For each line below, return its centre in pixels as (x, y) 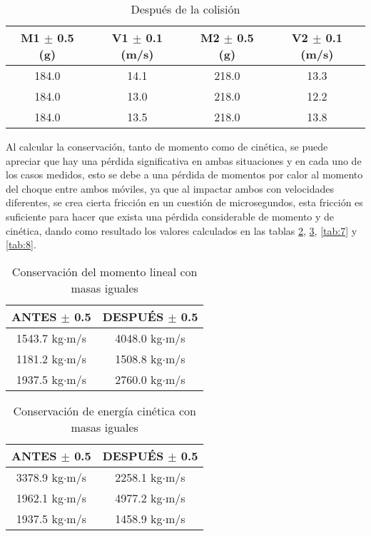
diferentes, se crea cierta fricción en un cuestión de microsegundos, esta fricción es (184, 202)
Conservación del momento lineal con (105, 271)
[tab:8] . (21, 244)
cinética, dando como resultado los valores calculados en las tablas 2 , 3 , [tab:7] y (182, 230)
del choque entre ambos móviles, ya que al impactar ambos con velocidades (170, 188)
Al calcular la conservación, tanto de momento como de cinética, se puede (167, 146)
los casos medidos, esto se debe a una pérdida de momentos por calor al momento (184, 175)
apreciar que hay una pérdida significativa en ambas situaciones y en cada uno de (184, 160)
